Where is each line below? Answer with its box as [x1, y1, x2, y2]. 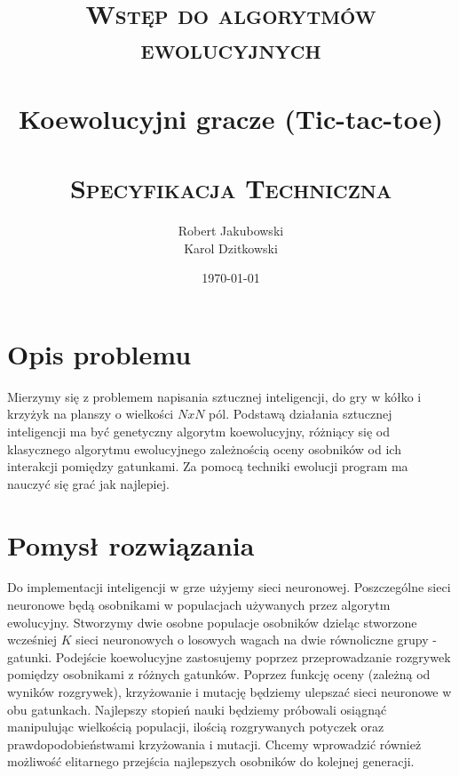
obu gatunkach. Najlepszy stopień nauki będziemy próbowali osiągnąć [7, 700, 387, 718]
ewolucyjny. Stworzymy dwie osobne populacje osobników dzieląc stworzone [7, 612, 417, 631]
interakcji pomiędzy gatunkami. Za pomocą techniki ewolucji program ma [7, 457, 408, 476]
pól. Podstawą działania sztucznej [209, 404, 392, 423]
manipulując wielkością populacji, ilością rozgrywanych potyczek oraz [7, 717, 384, 736]
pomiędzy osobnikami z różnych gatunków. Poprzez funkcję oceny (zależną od [7, 665, 431, 684]
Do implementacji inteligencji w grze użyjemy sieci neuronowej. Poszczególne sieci [7, 578, 451, 596]
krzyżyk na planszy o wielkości [7, 404, 174, 423]
